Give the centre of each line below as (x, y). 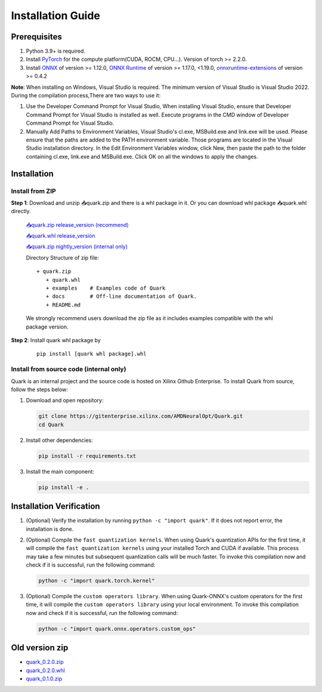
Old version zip (40, 648)
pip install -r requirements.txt (87, 456)
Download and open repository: (65, 401)
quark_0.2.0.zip (45, 662)
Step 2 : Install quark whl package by (56, 340)
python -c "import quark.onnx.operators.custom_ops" (117, 629)
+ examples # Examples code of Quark (106, 288)
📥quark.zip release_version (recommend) (78, 224)
